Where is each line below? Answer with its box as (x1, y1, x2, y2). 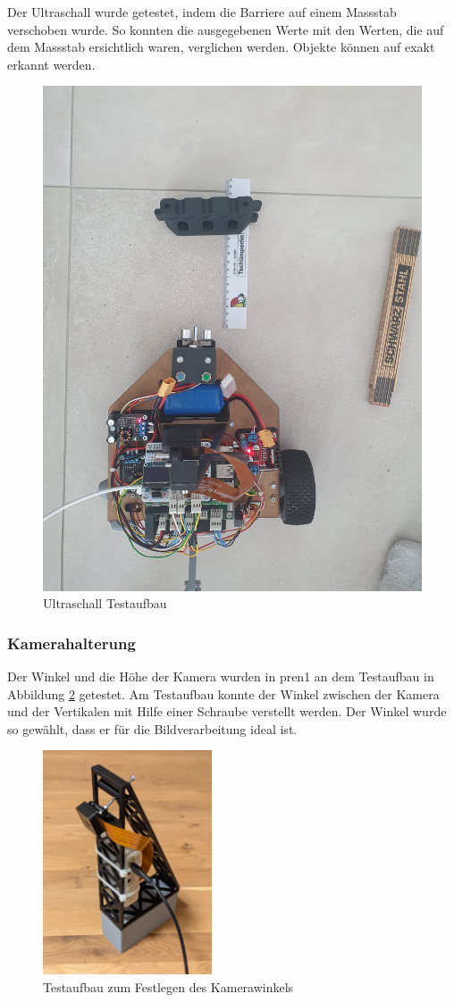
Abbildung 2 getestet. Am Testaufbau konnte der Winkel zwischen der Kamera (7, 684, 440, 703)
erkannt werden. (7, 54, 96, 73)
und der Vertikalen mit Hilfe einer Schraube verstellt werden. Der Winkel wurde (7, 702, 447, 721)
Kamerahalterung (7, 631, 136, 654)
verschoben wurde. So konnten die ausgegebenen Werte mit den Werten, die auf (7, 20, 444, 38)
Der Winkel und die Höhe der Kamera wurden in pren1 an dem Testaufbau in (7, 667, 434, 686)
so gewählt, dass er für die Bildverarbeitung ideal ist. (7, 719, 298, 738)
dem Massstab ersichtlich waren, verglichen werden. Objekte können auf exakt (7, 38, 435, 56)
